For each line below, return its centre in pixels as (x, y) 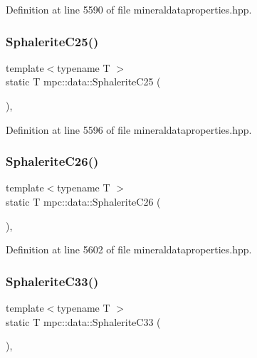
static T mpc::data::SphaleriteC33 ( (83, 321)
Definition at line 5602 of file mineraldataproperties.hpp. (129, 249)
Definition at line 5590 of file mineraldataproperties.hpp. (129, 9)
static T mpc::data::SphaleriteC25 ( (83, 81)
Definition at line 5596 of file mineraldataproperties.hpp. (129, 129)
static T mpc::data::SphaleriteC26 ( (83, 201)
